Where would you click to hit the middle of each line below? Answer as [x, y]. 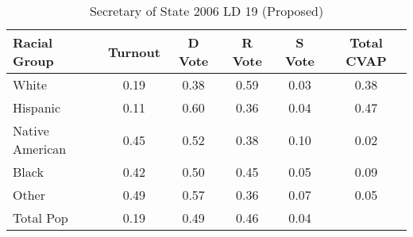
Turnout [134, 52]
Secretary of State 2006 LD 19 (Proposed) [206, 11]
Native [31, 130]
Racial [33, 42]
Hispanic [37, 107]
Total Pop [41, 218]
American [40, 149]
